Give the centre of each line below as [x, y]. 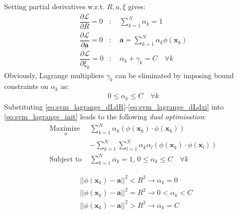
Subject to [66, 159]
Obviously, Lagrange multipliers [54, 75]
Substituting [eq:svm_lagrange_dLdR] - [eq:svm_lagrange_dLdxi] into [114, 106]
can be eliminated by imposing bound [175, 75]
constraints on [26, 86]
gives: [137, 6]
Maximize [65, 129]
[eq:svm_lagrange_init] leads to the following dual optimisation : [105, 117]
